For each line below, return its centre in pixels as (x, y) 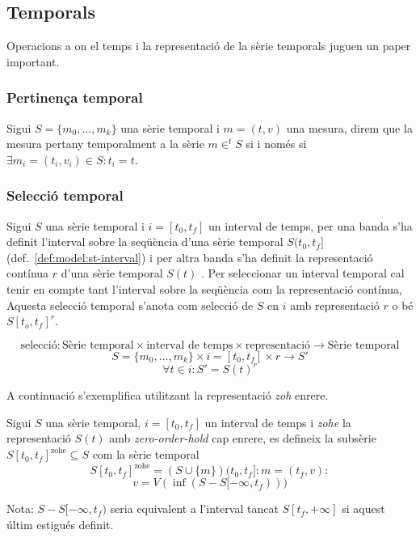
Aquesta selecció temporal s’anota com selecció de (130, 305)
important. (33, 61)
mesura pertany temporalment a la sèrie (105, 144)
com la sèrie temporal (146, 454)
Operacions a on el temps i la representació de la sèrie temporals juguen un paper (209, 46)
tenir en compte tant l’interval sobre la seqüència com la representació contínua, (204, 288)
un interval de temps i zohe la (278, 422)
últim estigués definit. (60, 524)
